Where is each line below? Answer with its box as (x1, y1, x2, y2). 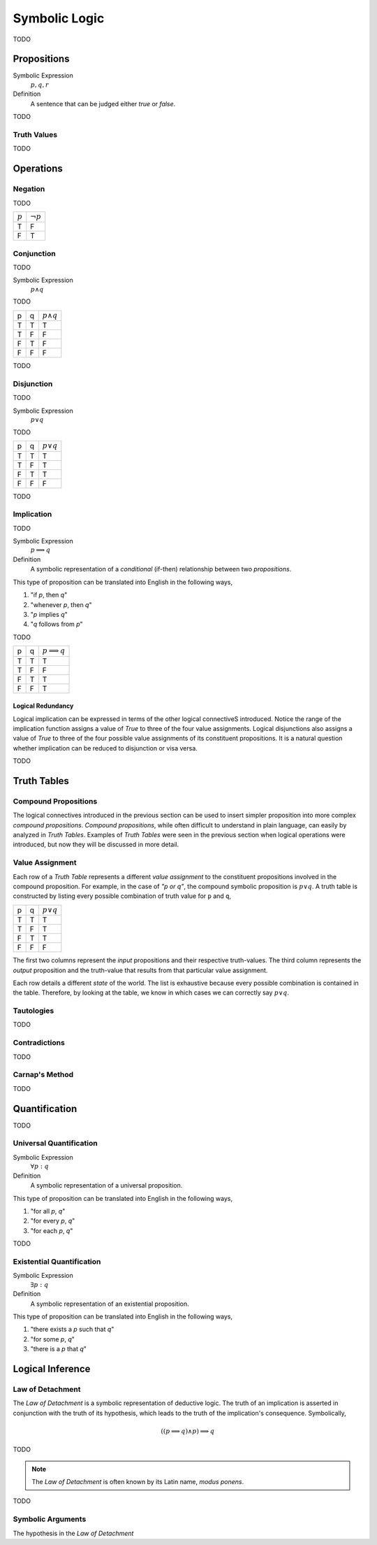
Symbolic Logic (13, 10, 105, 26)
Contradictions (13, 1038, 66, 1048)
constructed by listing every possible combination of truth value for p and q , (13, 892, 232, 900)
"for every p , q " (30, 1217, 75, 1225)
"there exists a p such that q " (30, 1325, 114, 1334)
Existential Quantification (13, 1256, 101, 1266)
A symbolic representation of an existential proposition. (30, 1300, 189, 1308)
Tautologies (13, 1006, 54, 1016)
